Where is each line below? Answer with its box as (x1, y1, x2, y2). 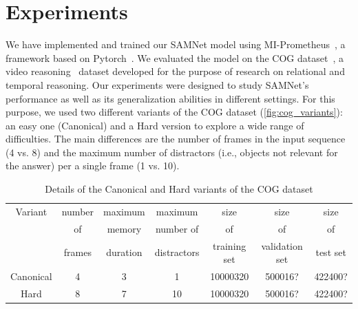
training (213, 238, 246, 253)
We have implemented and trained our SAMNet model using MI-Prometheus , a (6, 37, 346, 52)
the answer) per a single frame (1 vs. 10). (6, 158, 180, 173)
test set (315, 245, 346, 259)
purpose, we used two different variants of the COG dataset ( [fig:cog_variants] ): (6, 105, 343, 119)
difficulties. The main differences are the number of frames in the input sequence (6, 131, 346, 146)
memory (107, 221, 142, 235)
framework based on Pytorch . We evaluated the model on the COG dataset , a (6, 50, 344, 65)
